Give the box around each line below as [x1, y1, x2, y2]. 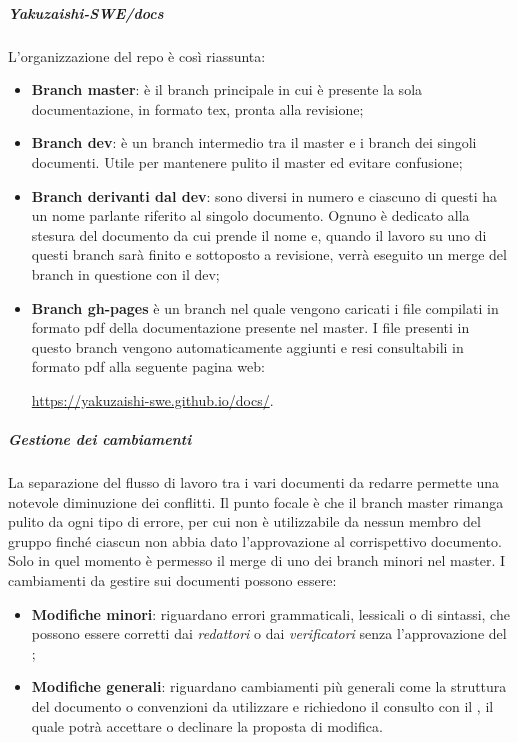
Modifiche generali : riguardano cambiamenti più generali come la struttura [31, 676, 507, 697]
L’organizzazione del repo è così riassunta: [8, 45, 266, 66]
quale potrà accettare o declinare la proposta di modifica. [31, 715, 383, 736]
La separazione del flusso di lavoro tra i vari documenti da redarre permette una [8, 472, 500, 493]
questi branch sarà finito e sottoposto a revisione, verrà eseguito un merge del [31, 244, 507, 265]
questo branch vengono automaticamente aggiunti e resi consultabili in [31, 336, 464, 357]
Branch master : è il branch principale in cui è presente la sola [31, 79, 423, 100]
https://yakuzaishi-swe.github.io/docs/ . [31, 389, 274, 410]
